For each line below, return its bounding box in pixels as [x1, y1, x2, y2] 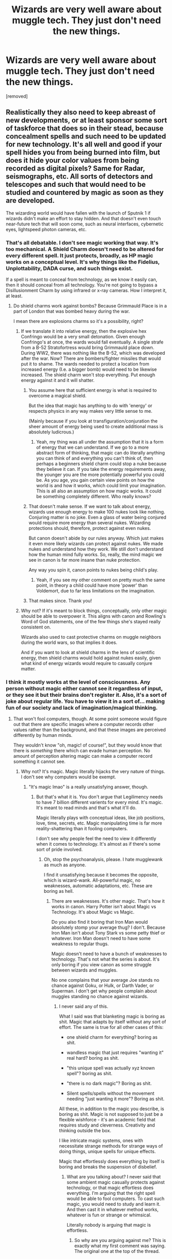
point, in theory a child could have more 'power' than [36, 582, 148, 588]
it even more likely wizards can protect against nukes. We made [28, 541, 163, 547]
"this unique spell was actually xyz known [67, 1065, 155, 1071]
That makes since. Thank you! [28, 598, 92, 604]
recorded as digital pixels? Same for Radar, [6, 164, 145, 173]
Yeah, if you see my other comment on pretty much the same [36, 577, 165, 583]
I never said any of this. [59, 1003, 109, 1009]
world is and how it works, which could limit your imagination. [36, 483, 166, 489]
